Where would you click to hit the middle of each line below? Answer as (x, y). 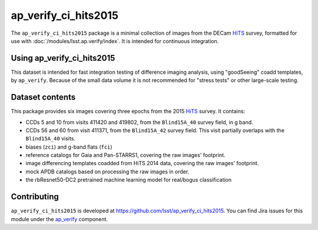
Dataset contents (43, 97)
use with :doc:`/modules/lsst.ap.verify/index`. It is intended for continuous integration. (115, 41)
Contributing (35, 197)
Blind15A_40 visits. (51, 139)
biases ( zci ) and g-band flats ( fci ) (69, 147)
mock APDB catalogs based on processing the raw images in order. (107, 172)
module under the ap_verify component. (59, 219)
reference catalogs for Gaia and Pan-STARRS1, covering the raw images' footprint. (126, 155)
